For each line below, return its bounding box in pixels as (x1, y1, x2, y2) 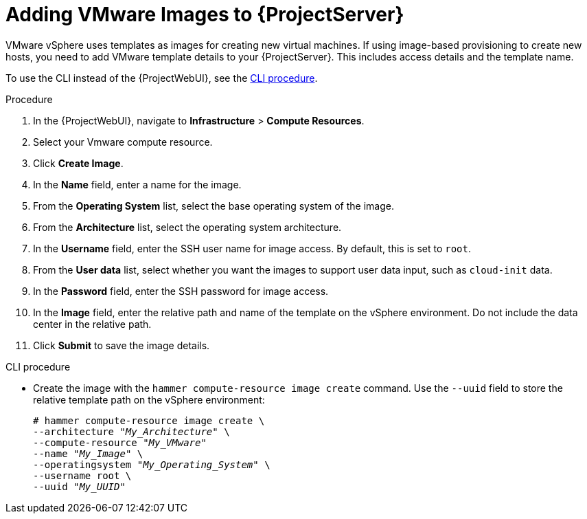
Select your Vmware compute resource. (33, 135, 213, 148)
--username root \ (33, 470, 132, 481)
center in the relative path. (33, 318, 152, 330)
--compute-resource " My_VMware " (33, 437, 207, 448)
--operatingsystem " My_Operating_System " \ (33, 459, 271, 470)
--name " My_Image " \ (33, 448, 143, 459)
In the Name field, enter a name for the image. (33, 178, 242, 190)
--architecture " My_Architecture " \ (33, 426, 230, 437)
